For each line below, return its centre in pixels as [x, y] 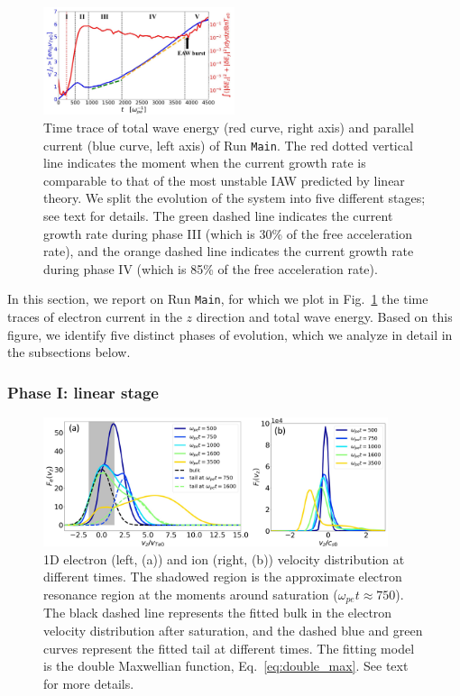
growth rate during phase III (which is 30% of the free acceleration [228, 233]
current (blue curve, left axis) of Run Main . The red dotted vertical [228, 145]
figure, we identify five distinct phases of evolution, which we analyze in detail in [230, 334]
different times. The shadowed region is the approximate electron [223, 577]
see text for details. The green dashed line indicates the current [218, 216]
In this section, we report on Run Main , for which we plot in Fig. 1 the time [218, 299]
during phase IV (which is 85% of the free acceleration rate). [211, 268]
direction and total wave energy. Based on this [324, 317]
